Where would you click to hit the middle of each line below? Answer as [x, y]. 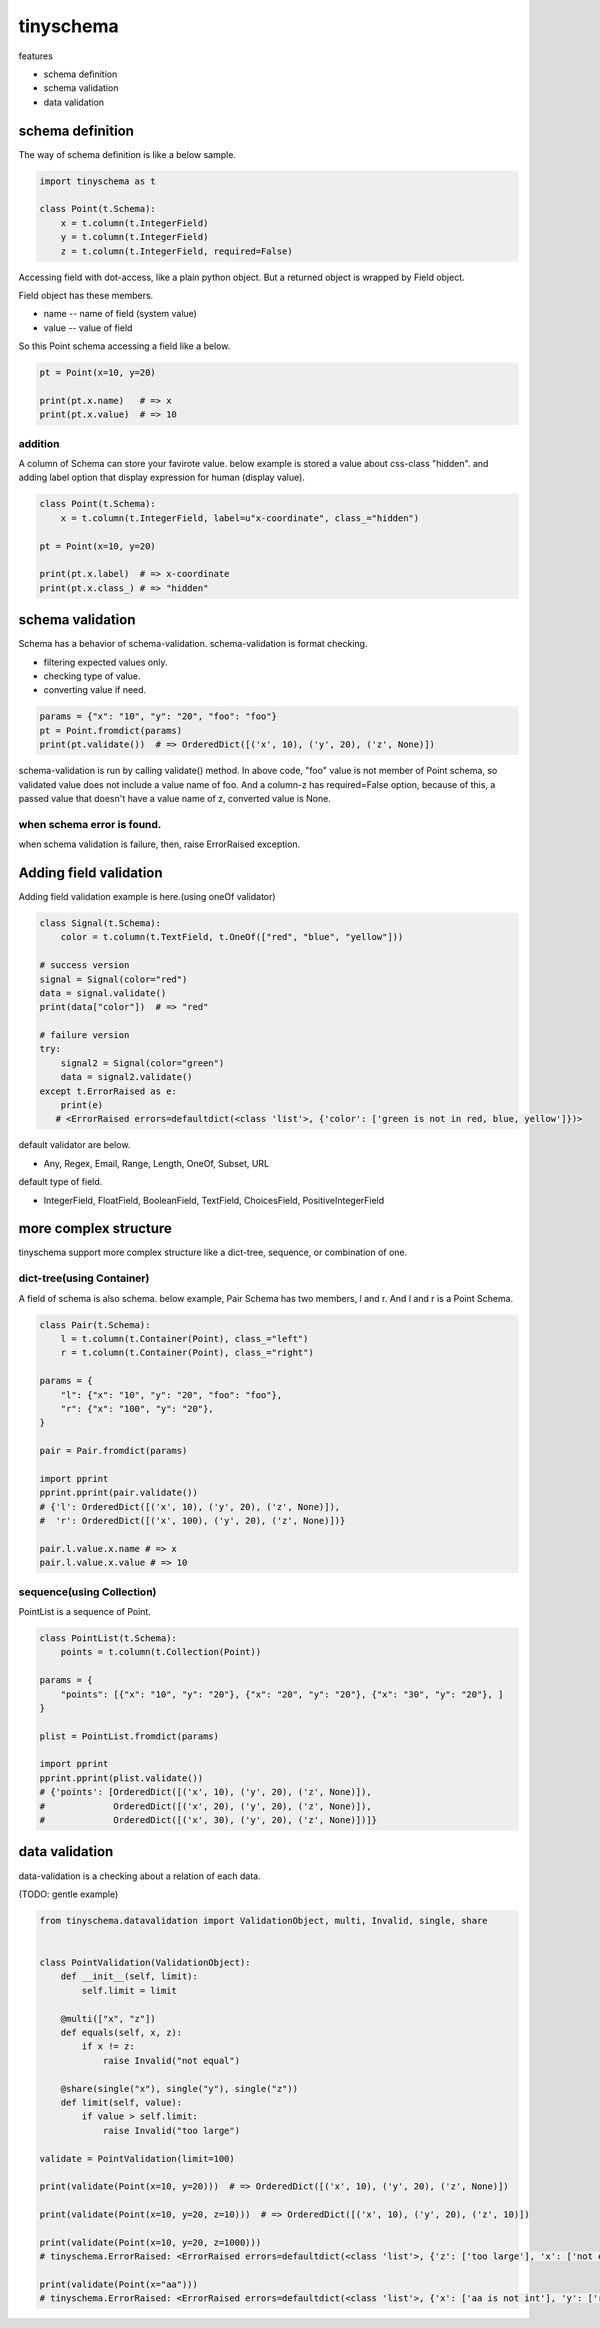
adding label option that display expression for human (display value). [161, 477]
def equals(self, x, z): [121, 2033]
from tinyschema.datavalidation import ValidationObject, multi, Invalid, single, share [264, 1920]
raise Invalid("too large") [171, 2130]
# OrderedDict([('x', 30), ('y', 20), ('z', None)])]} [208, 1820]
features [36, 56]
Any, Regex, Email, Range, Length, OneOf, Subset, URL [156, 1163]
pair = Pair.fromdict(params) [113, 1451]
